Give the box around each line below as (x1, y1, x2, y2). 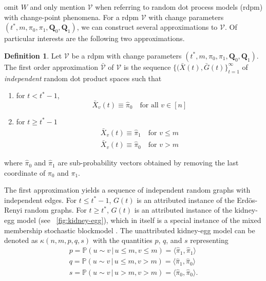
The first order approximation (4, 61, 99, 72)
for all (140, 101, 159, 109)
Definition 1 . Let (4, 50, 62, 61)
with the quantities (92, 235, 153, 246)
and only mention (30, 2, 85, 12)
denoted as (4, 235, 38, 246)
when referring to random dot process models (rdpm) (95, 2, 263, 12)
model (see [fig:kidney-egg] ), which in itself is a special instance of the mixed (16, 215, 261, 226)
